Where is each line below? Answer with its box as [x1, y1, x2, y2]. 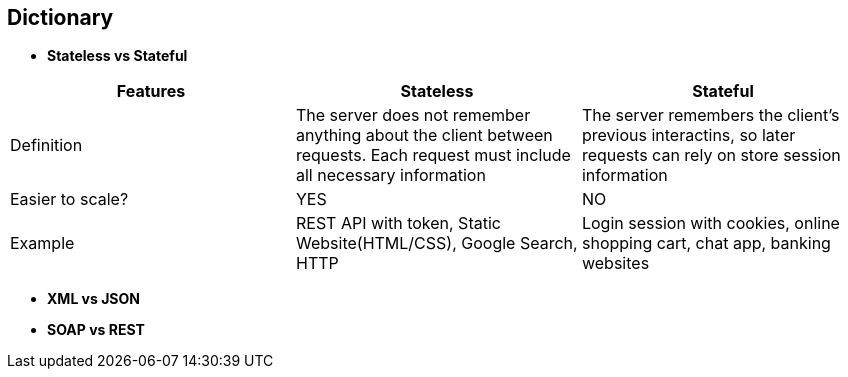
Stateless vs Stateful [47, 47, 188, 65]
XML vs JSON [47, 290, 140, 308]
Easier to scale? [10, 189, 129, 210]
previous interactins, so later [581, 125, 796, 146]
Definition [10, 135, 83, 156]
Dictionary [7, 5, 114, 30]
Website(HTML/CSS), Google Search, [295, 233, 578, 254]
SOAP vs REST [47, 321, 145, 339]
